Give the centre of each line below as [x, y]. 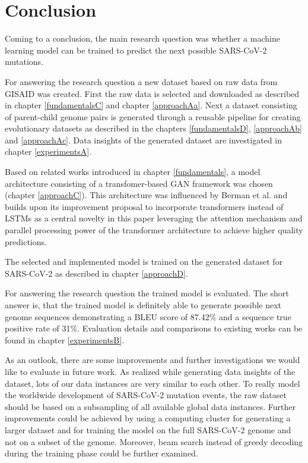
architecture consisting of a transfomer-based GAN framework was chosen [139, 183]
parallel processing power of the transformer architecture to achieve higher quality [154, 230]
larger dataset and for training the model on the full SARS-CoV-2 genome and [148, 429]
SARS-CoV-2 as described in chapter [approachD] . [96, 273]
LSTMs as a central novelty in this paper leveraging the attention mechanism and [154, 218]
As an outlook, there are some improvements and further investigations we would [153, 360]
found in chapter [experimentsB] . [65, 340]
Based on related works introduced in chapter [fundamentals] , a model [133, 172]
